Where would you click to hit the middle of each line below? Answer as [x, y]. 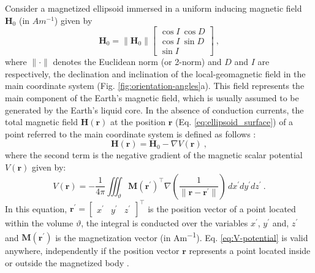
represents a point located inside [250, 251]
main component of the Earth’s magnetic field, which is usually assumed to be [152, 98]
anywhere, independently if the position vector [92, 251]
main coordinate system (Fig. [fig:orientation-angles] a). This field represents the [155, 86]
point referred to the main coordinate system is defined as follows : [131, 133]
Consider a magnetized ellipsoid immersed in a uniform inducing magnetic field [154, 8]
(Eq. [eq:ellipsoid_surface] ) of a [234, 122]
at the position [138, 122]
